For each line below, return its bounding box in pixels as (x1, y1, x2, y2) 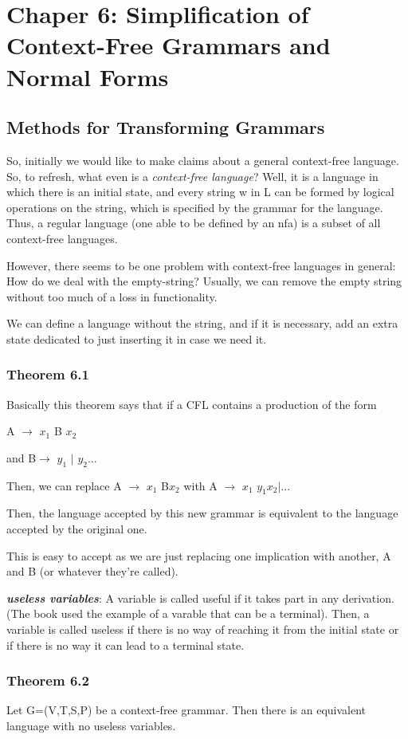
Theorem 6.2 (6, 670, 89, 690)
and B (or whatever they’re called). (6, 563, 178, 580)
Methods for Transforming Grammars (6, 115, 325, 140)
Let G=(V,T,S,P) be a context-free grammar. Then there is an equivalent (6, 702, 367, 718)
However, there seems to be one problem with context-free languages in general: (6, 257, 396, 273)
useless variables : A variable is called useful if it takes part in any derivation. (6, 589, 394, 606)
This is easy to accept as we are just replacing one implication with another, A (6, 547, 391, 564)
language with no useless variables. (6, 717, 176, 734)
